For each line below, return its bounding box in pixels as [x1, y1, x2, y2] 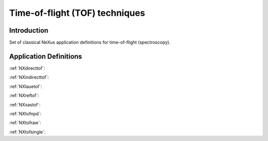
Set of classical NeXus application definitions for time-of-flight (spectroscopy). [9, 40, 171, 46]
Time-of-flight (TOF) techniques [9, 7, 145, 18]
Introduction [9, 26, 49, 35]
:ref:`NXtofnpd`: [9, 110, 42, 116]
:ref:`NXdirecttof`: [9, 65, 45, 71]
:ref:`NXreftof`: [9, 93, 39, 98]
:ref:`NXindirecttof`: [9, 74, 49, 80]
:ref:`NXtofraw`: [9, 120, 42, 126]
